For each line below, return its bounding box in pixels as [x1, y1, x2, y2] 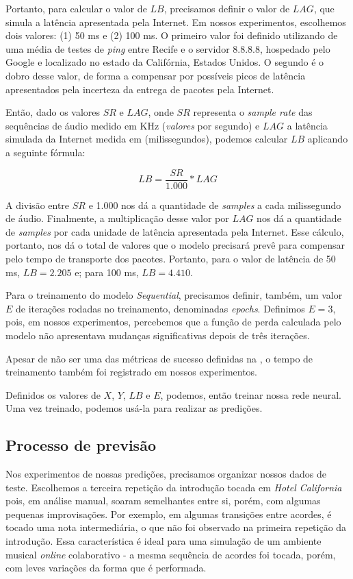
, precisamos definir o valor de [164, 1, 290, 15]
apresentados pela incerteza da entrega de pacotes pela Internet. [5, 82, 274, 96]
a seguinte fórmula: [5, 145, 86, 159]
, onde [148, 105, 174, 119]
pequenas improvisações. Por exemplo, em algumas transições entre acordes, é [5, 506, 332, 521]
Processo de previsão [5, 434, 156, 456]
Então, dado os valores [5, 105, 101, 119]
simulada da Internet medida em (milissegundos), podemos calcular [5, 132, 288, 146]
